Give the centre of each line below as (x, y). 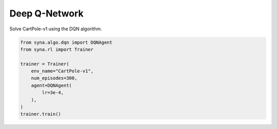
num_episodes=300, (54, 78)
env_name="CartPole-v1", (62, 71)
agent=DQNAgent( (51, 85)
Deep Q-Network (47, 13)
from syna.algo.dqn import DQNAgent (66, 42)
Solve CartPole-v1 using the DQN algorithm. (56, 29)
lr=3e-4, (53, 93)
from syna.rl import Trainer (57, 49)
